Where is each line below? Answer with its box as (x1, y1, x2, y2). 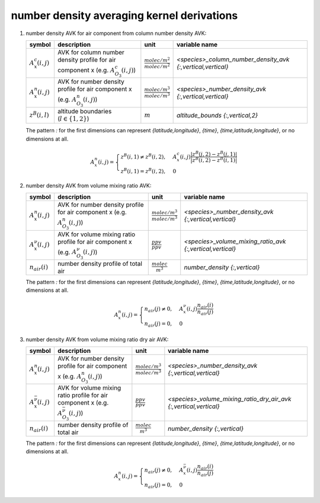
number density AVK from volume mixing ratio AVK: (25, 182, 152, 189)
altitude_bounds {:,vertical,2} (177, 111, 258, 119)
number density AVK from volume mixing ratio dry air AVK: (25, 336, 169, 343)
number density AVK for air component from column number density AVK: (25, 30, 207, 37)
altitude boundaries (57, 107, 112, 115)
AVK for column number (57, 48, 124, 56)
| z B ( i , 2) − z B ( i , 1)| (190, 156, 238, 163)
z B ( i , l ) (29, 110, 50, 119)
